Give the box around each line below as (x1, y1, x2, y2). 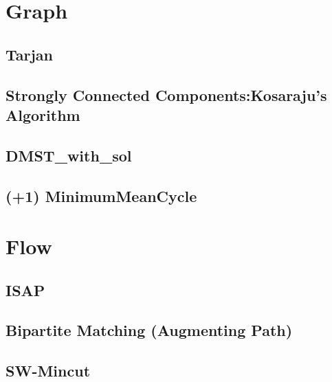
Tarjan (5, 43, 54, 65)
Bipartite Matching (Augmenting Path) (5, 319, 293, 341)
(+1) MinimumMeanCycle (5, 185, 197, 206)
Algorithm (5, 104, 80, 125)
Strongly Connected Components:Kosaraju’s (5, 84, 327, 105)
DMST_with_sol (5, 144, 132, 166)
